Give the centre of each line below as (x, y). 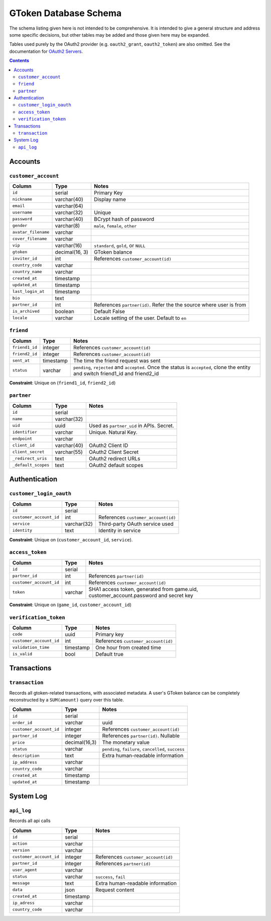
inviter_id (25, 259)
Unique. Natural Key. (113, 432)
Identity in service (119, 530)
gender (20, 226)
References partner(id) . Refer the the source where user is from (170, 305)
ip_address (25, 762)
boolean (65, 311)
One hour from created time (128, 647)
